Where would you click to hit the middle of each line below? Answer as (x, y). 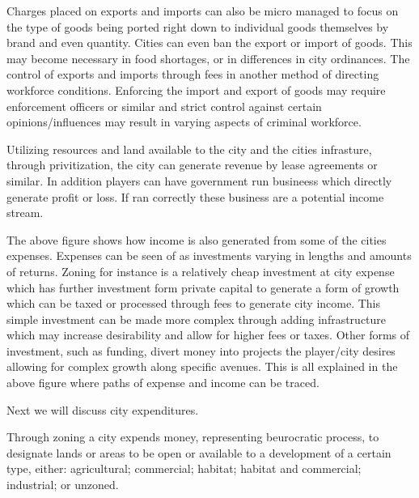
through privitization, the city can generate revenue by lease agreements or (192, 165)
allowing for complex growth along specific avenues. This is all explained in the (202, 366)
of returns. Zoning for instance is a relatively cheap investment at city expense (201, 271)
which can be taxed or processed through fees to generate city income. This (194, 303)
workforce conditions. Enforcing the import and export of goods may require (196, 89)
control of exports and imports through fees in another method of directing (193, 74)
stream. (25, 213)
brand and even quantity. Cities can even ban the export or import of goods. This (209, 43)
